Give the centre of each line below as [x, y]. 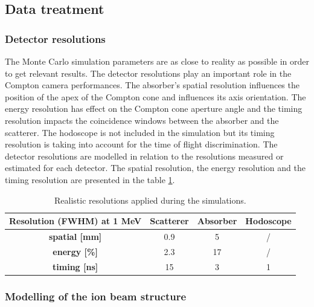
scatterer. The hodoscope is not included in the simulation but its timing [140, 132]
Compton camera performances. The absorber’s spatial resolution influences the [152, 85]
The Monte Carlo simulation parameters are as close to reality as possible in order [157, 61]
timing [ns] [75, 266]
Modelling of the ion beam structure [96, 296]
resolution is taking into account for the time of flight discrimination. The [141, 144]
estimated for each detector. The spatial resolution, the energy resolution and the [155, 168]
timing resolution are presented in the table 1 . [90, 179]
